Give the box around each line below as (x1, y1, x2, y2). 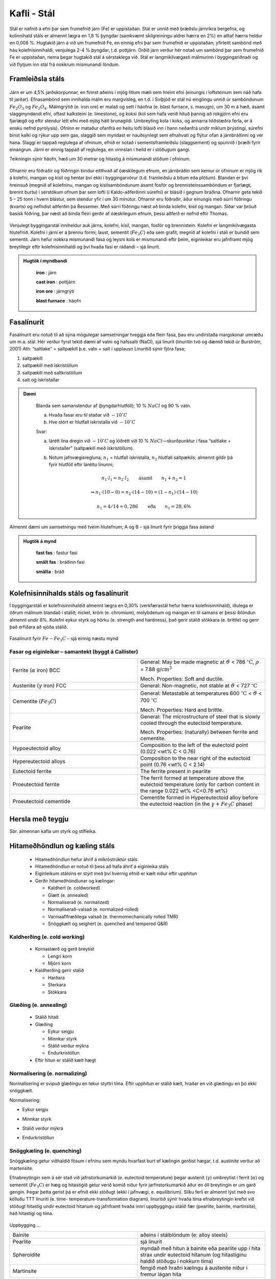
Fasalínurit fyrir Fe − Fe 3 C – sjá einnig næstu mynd (9, 635, 119, 643)
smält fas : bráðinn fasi (36, 559, 85, 565)
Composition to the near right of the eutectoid (140, 755, 250, 762)
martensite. (9, 1165, 33, 1171)
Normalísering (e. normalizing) (9, 1070, 87, 1077)
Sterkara (48, 982, 66, 988)
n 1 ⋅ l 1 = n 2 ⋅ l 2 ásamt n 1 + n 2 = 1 (101, 475, 187, 482)
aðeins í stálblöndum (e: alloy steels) (140, 1231, 228, 1238)
